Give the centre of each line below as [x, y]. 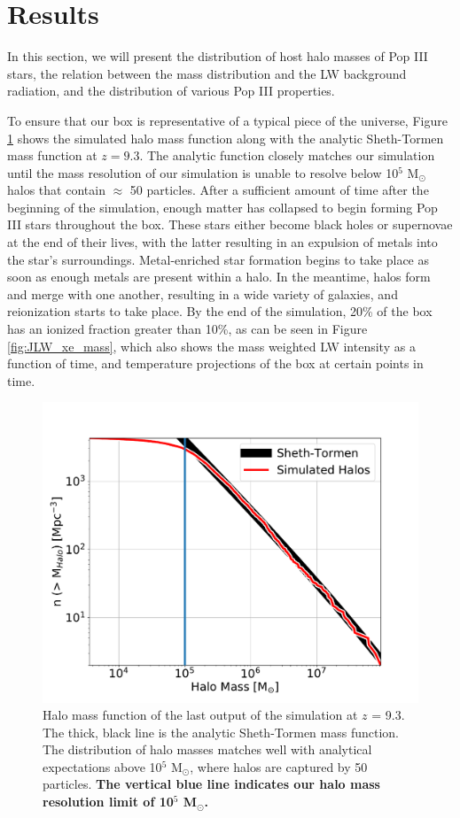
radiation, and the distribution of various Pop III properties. [171, 91]
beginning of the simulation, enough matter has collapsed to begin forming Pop [222, 207]
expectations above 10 [102, 766]
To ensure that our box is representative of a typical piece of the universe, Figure [227, 120]
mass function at [52, 155]
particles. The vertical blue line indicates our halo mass [211, 784]
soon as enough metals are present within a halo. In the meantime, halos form [219, 277]
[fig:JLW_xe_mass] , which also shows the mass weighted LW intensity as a [211, 346]
